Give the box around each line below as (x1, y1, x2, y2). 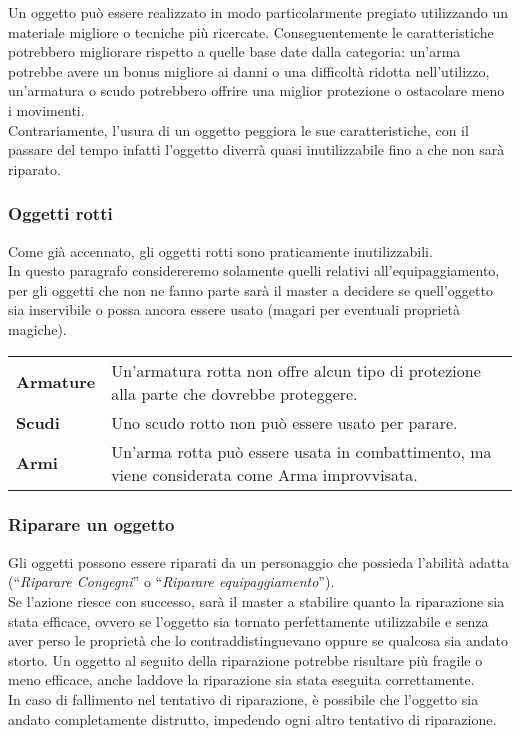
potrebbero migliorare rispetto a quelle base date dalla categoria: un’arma (8, 41, 461, 62)
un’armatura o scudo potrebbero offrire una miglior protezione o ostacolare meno (8, 80, 505, 101)
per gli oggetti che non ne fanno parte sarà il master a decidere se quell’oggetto (8, 279, 493, 300)
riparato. (8, 158, 61, 179)
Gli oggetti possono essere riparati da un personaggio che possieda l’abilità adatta (8, 551, 509, 572)
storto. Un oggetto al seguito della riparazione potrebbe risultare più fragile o (8, 649, 483, 670)
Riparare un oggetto (8, 512, 175, 537)
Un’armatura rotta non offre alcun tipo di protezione (111, 358, 481, 382)
